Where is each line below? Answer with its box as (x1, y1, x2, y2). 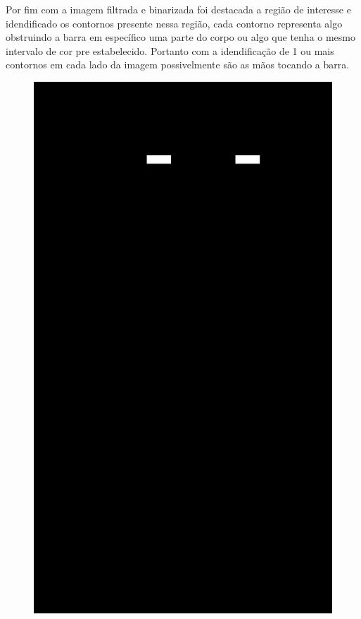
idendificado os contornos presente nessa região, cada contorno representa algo (6, 16, 343, 30)
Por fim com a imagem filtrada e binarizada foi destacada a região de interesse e (6, 2, 351, 16)
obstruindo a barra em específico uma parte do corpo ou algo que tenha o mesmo (6, 30, 356, 44)
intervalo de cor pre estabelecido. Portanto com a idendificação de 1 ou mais (6, 43, 334, 58)
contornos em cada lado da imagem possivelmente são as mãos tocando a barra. (6, 57, 350, 72)
